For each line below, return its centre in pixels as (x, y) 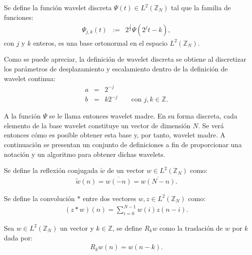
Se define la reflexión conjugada (51, 170)
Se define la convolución (39, 198)
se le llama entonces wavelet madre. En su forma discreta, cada (143, 116)
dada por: (18, 237)
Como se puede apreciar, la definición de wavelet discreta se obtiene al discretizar (125, 59)
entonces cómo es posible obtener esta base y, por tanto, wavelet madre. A (115, 135)
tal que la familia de (201, 7)
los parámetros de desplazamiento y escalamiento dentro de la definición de (116, 68)
